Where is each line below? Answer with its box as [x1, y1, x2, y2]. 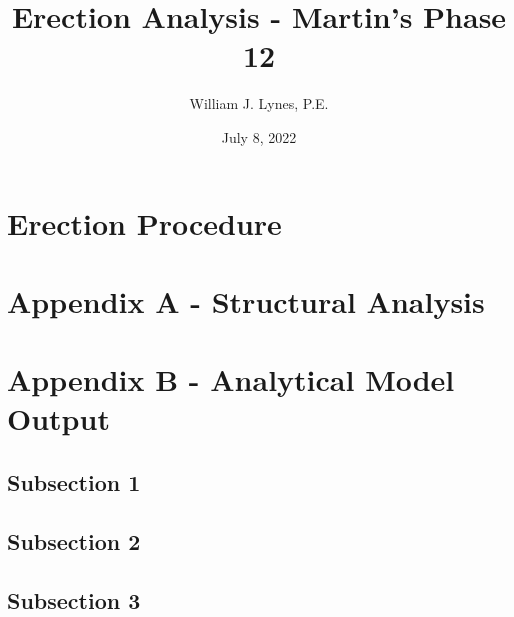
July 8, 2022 [221, 126, 297, 147]
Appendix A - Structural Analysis [7, 280, 485, 321]
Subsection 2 [7, 525, 141, 556]
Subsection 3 [7, 584, 141, 615]
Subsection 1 [7, 467, 141, 498]
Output [7, 398, 110, 439]
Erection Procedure [7, 202, 282, 243]
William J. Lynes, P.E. [189, 93, 329, 114]
